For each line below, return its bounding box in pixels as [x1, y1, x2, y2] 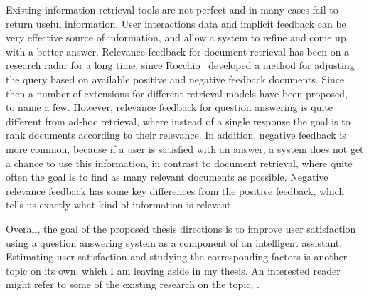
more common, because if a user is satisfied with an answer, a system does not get [6, 141, 364, 156]
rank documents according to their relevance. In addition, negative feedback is [6, 127, 346, 142]
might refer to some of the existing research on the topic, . [6, 277, 260, 292]
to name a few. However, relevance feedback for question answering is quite [6, 100, 333, 115]
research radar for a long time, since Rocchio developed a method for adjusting [6, 58, 355, 73]
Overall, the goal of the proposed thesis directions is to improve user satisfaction [6, 221, 356, 236]
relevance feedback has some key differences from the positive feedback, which [6, 183, 345, 198]
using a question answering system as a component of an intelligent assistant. [6, 235, 343, 250]
